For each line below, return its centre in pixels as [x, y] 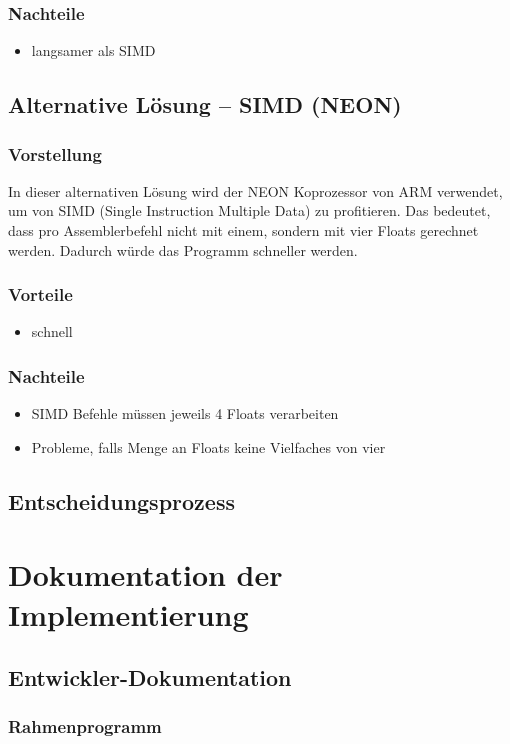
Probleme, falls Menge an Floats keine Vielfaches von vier [208, 446]
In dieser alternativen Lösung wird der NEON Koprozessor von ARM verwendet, [255, 190]
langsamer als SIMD [93, 50]
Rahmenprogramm [85, 726]
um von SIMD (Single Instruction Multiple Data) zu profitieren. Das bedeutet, [249, 210]
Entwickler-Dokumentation [150, 677]
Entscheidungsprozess [121, 500]
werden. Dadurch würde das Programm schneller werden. [183, 249]
